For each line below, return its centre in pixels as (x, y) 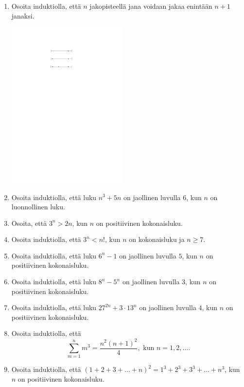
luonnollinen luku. (38, 207)
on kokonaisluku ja (157, 239)
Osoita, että (29, 223)
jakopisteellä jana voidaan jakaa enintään (151, 6)
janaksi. (23, 15)
